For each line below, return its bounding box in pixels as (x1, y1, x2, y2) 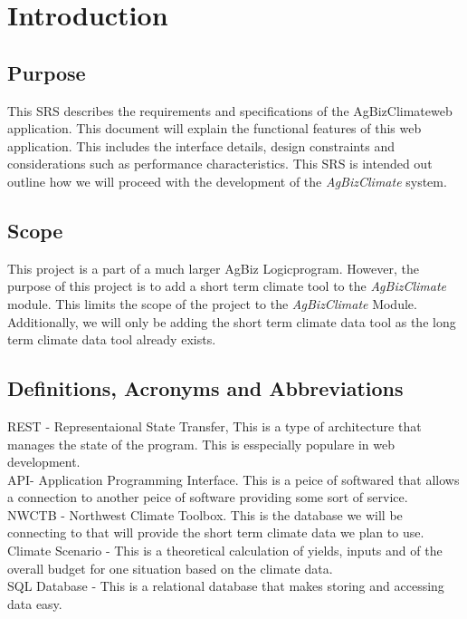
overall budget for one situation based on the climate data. (7, 558, 333, 577)
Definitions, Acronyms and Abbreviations (7, 374, 404, 402)
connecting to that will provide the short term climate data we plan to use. (7, 523, 424, 542)
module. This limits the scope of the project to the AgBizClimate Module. (7, 294, 417, 313)
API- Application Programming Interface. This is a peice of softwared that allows (7, 469, 460, 488)
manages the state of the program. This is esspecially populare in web (7, 434, 395, 453)
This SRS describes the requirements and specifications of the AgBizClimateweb (7, 101, 453, 120)
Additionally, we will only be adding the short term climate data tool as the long (7, 312, 456, 331)
